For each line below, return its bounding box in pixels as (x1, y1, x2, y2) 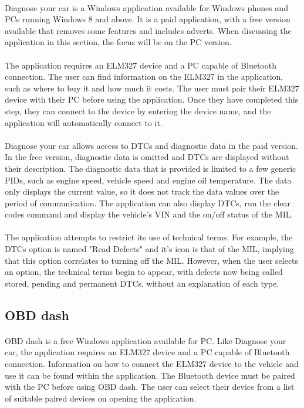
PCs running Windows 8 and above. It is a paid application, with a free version (5, 13, 291, 25)
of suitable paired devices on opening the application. (5, 392, 197, 404)
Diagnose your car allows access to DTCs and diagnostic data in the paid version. (5, 139, 298, 151)
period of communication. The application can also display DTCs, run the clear (5, 196, 291, 209)
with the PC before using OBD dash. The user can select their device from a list (5, 380, 295, 393)
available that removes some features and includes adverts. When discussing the (5, 24, 292, 36)
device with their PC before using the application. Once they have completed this (5, 93, 299, 106)
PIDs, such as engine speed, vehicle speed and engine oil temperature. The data (5, 174, 292, 186)
